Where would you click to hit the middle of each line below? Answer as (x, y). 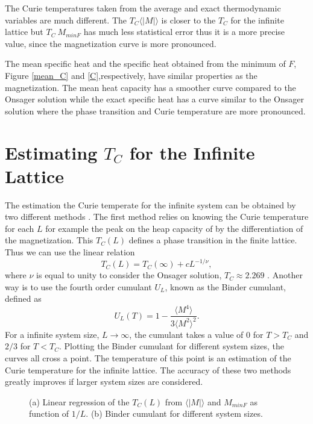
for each (20, 228)
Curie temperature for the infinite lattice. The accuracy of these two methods (148, 369)
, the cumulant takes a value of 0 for (196, 334)
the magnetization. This (49, 240)
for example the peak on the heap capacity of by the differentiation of (174, 228)
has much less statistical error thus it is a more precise (184, 32)
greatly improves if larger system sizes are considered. (104, 382)
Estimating (51, 152)
